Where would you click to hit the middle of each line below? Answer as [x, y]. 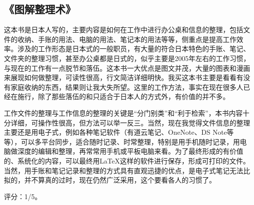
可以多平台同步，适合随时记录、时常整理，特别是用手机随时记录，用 [130, 141]
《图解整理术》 [40, 9]
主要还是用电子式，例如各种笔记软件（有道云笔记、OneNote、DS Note [116, 132]
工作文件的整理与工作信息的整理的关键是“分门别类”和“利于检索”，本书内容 [123, 113]
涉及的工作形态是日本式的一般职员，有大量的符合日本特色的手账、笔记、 [134, 49]
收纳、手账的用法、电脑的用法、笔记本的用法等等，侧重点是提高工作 [127, 39]
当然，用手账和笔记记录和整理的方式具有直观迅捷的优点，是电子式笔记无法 [124, 170]
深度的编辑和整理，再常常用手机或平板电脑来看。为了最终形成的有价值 [130, 151]
